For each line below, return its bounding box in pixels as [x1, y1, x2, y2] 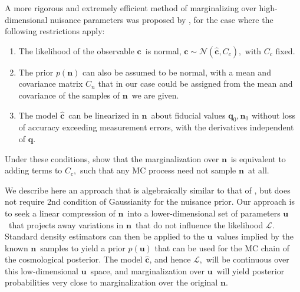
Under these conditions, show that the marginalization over [5, 152, 219, 165]
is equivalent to [230, 152, 286, 165]
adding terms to [5, 164, 62, 176]
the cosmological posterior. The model [5, 253, 143, 265]
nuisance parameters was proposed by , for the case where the [50, 13, 273, 25]
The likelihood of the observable [18, 44, 134, 57]
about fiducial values [151, 109, 226, 121]
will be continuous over [206, 253, 289, 265]
